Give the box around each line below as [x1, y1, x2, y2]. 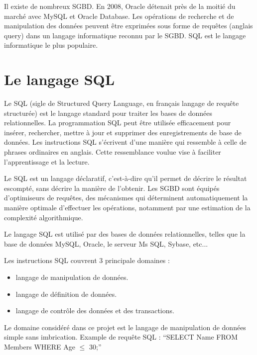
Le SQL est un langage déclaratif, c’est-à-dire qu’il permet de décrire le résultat [4, 173, 247, 183]
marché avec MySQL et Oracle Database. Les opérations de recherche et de [4, 10, 234, 21]
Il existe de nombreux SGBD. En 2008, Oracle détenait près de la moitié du [4, 1, 236, 11]
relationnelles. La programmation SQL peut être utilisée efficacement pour [4, 117, 231, 128]
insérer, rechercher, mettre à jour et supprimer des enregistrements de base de [4, 127, 242, 137]
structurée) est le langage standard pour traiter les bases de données [4, 107, 213, 118]
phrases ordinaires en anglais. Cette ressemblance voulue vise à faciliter [4, 147, 221, 157]
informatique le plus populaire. [4, 40, 98, 50]
